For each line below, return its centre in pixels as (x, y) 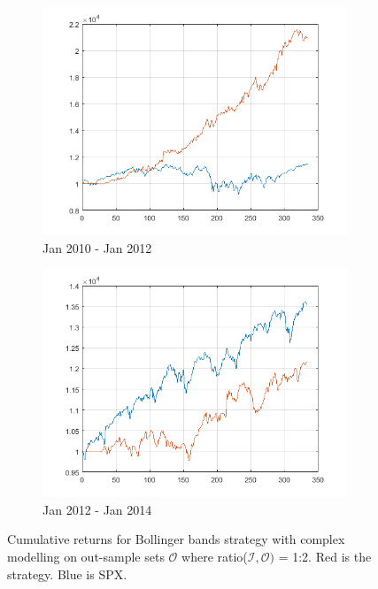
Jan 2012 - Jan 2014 (97, 509)
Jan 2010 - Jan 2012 (97, 247)
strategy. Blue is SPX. (67, 574)
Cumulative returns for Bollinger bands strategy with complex (176, 539)
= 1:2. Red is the (325, 556)
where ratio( (215, 556)
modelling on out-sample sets (86, 556)
